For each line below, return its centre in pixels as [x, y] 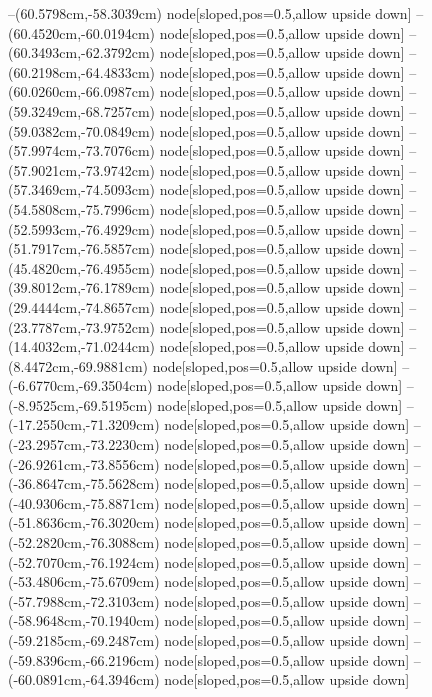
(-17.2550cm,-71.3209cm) [84, 424]
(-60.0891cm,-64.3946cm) [84, 679]
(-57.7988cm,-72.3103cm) [84, 600]
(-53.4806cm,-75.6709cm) [84, 581]
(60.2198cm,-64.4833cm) [81, 71]
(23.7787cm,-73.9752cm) [81, 326]
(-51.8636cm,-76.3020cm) [84, 522]
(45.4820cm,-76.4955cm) [81, 267]
